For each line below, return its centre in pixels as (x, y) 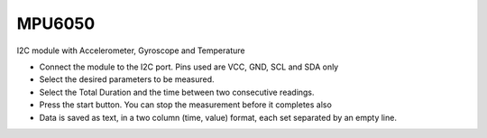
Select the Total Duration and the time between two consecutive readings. (177, 92)
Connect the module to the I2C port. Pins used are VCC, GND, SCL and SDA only (189, 67)
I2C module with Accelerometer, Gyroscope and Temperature (131, 51)
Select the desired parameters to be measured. (127, 79)
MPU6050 (56, 23)
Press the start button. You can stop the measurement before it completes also (186, 105)
